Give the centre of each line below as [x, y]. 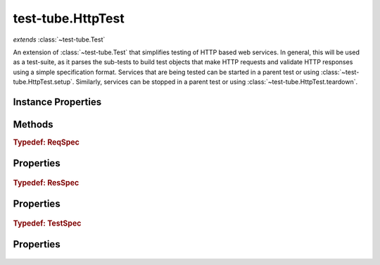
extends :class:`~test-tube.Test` [59, 39]
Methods [33, 124]
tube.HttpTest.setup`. [44, 82]
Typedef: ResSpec [46, 183]
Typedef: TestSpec [47, 223]
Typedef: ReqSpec [46, 142]
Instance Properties [57, 102]
